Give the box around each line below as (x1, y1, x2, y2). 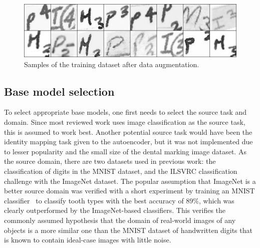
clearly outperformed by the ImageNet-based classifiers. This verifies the (4, 205, 226, 215)
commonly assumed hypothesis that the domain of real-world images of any (4, 214, 236, 225)
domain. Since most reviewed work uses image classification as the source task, (4, 116, 245, 127)
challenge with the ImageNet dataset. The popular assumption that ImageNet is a (4, 175, 256, 186)
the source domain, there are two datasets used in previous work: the (4, 156, 216, 166)
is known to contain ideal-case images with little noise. (4, 234, 171, 245)
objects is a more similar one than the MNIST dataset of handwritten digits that (4, 224, 252, 235)
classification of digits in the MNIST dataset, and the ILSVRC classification (4, 165, 237, 176)
